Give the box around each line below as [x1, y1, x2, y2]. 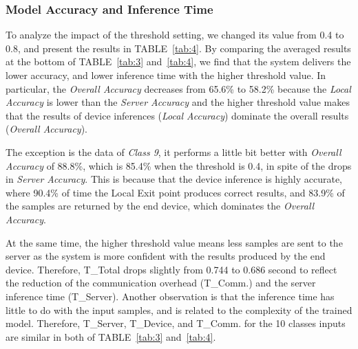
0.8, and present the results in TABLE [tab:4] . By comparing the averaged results [6, 41, 351, 55]
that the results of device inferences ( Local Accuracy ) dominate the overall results [6, 108, 349, 122]
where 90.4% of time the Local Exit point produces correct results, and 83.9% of [6, 185, 345, 199]
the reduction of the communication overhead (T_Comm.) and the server [6, 275, 316, 290]
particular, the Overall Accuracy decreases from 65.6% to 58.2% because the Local [6, 81, 351, 95]
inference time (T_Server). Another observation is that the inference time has [6, 289, 335, 303]
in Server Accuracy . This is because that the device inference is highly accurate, [6, 172, 343, 186]
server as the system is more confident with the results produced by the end [6, 249, 326, 263]
